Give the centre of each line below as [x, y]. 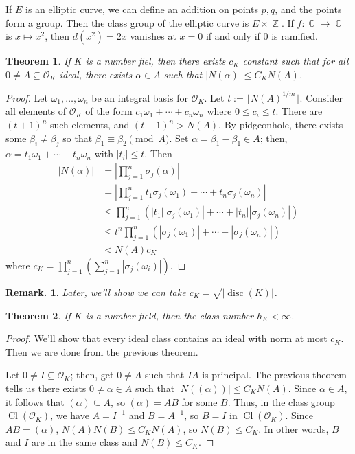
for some [199, 401]
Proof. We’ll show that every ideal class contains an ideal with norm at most [167, 338]
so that [78, 138]
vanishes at [153, 36]
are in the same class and [85, 442]
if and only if [233, 36]
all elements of [36, 111]
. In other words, [294, 428]
